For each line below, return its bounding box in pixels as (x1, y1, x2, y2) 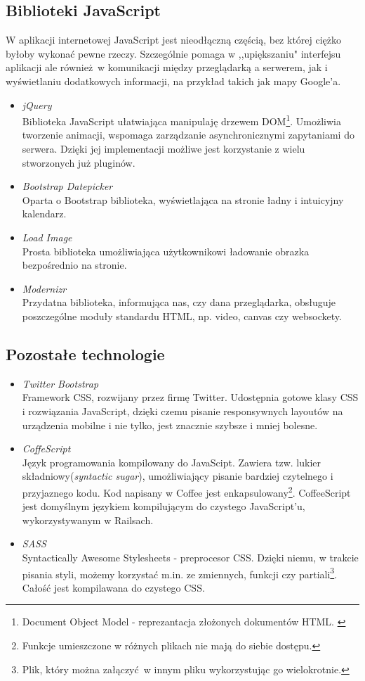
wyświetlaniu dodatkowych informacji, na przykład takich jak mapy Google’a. (6, 73, 341, 88)
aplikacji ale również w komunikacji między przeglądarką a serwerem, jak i (6, 60, 328, 75)
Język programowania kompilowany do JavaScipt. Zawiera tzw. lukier (22, 454, 321, 469)
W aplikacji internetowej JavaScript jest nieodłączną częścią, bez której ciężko (6, 32, 342, 47)
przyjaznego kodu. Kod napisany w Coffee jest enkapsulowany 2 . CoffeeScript (22, 483, 351, 499)
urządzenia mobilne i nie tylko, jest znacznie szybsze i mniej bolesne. (22, 417, 318, 432)
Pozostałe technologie (6, 343, 165, 364)
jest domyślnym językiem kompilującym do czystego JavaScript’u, (22, 499, 305, 514)
